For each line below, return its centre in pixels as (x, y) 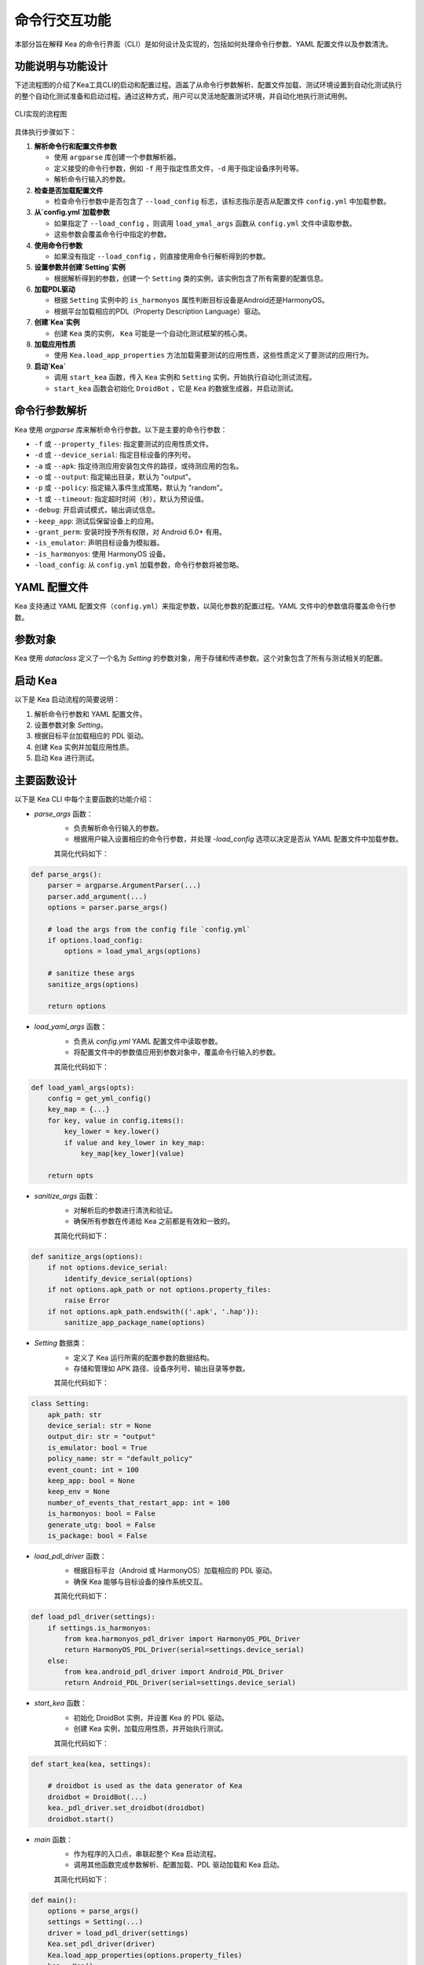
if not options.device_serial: (108, 1268)
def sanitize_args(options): (87, 1256)
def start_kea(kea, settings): (91, 1764)
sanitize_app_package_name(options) (135, 1323)
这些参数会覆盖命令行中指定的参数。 (112, 234)
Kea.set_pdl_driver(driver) (102, 1944)
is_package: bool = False (97, 1535)
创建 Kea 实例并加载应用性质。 (84, 747)
